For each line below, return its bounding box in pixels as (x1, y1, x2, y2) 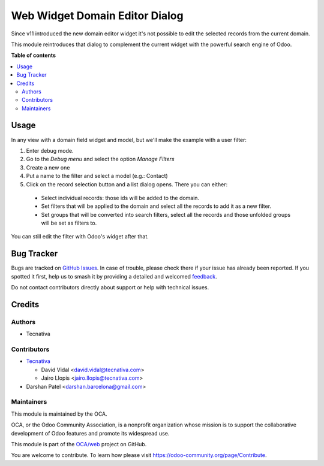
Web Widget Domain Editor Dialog (11, 9, 184, 22)
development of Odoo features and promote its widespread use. (11, 429, 170, 437)
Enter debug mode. (26, 147, 74, 154)
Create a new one (26, 164, 70, 171)
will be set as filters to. (41, 219, 97, 227)
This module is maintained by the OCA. (11, 410, 107, 417)
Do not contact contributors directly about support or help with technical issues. (11, 284, 209, 291)
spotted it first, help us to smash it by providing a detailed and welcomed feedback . (11, 273, 217, 280)
